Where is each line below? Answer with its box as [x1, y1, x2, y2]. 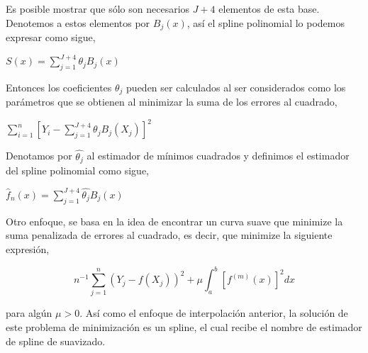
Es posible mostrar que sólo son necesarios [6, 1, 190, 16]
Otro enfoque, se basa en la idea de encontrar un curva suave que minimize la [6, 213, 343, 228]
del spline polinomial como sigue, [6, 163, 149, 178]
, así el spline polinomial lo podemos [186, 15, 345, 30]
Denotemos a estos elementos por [6, 15, 150, 30]
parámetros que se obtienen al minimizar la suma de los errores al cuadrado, [6, 94, 338, 109]
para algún [6, 306, 52, 320]
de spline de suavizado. [6, 333, 106, 348]
